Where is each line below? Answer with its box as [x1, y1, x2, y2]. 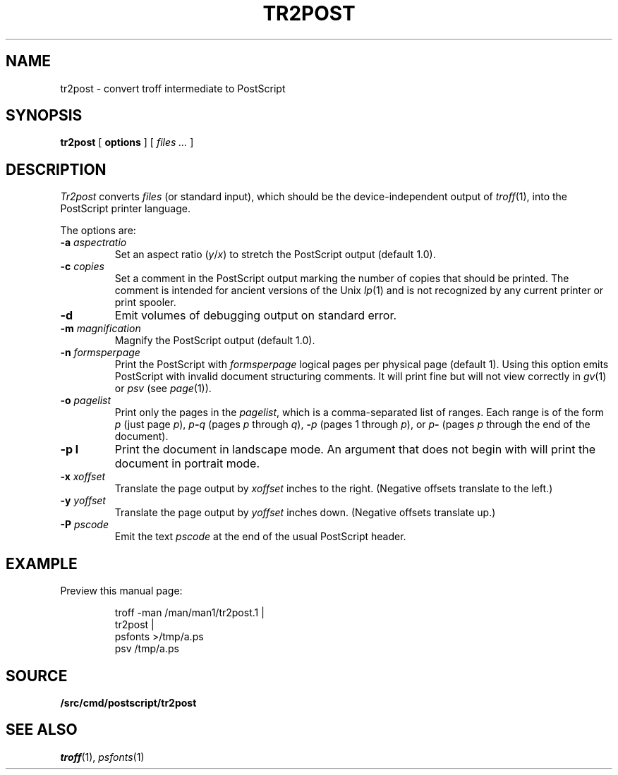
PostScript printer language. [60, 202, 190, 215]
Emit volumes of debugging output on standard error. [114, 308, 397, 323]
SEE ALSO [6, 721, 78, 739]
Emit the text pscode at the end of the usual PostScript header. [114, 530, 406, 543]
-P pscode [60, 518, 109, 531]
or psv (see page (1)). [114, 382, 212, 395]
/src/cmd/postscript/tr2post [60, 696, 197, 709]
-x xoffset [60, 470, 106, 483]
